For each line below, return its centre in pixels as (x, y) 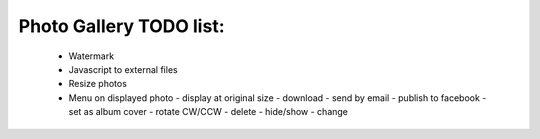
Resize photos (97, 84)
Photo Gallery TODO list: (121, 26)
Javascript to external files (123, 69)
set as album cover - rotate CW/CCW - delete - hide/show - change (208, 112)
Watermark (91, 56)
